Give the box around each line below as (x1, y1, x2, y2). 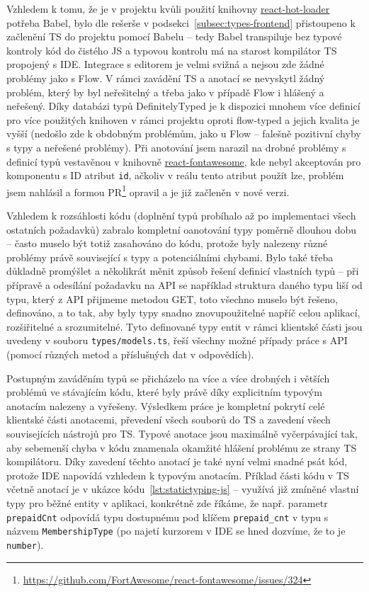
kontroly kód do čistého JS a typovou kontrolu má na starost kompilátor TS (6, 42, 337, 57)
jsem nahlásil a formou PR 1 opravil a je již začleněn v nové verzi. (6, 182, 290, 199)
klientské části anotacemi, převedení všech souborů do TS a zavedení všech (6, 412, 331, 427)
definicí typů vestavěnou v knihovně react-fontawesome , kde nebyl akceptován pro (6, 154, 361, 169)
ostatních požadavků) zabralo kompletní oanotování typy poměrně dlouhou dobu (6, 222, 357, 237)
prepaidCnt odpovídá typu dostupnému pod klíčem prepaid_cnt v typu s (6, 509, 329, 524)
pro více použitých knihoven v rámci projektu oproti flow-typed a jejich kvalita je (6, 112, 360, 127)
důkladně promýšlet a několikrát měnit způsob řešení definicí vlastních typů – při (6, 263, 359, 278)
